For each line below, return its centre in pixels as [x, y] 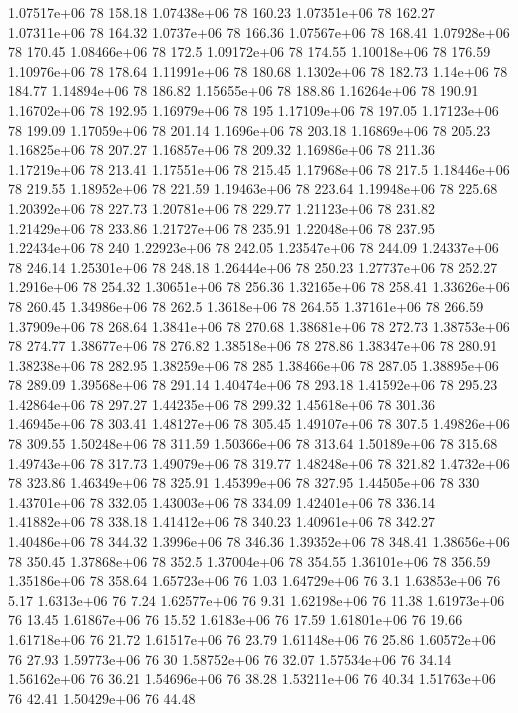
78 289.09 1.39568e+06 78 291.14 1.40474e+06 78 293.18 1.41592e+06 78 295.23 [253, 384]
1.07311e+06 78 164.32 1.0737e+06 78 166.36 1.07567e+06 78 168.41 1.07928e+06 [259, 31]
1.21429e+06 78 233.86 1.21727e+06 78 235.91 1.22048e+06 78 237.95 [221, 227]
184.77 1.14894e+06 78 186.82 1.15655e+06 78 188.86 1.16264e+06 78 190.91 [243, 90]
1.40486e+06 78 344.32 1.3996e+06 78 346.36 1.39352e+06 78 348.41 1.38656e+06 [259, 541]
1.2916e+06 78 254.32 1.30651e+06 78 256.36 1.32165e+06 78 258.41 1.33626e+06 [259, 286]
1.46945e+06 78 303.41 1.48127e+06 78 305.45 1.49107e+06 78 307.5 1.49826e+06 [259, 423]
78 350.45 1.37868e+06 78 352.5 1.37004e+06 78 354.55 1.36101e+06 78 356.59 [249, 560]
